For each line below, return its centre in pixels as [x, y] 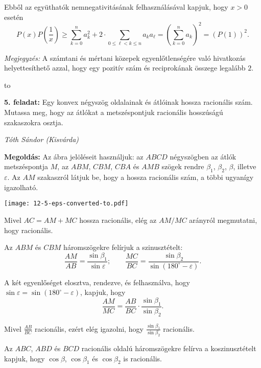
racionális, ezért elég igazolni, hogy [89, 328]
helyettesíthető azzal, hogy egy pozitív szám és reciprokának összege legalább [125, 68]
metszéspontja [26, 166]
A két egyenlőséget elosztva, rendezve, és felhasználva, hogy [97, 282]
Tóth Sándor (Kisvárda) [42, 139]
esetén [14, 17]
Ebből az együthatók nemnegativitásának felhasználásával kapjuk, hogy [116, 7]
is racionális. [143, 358]
